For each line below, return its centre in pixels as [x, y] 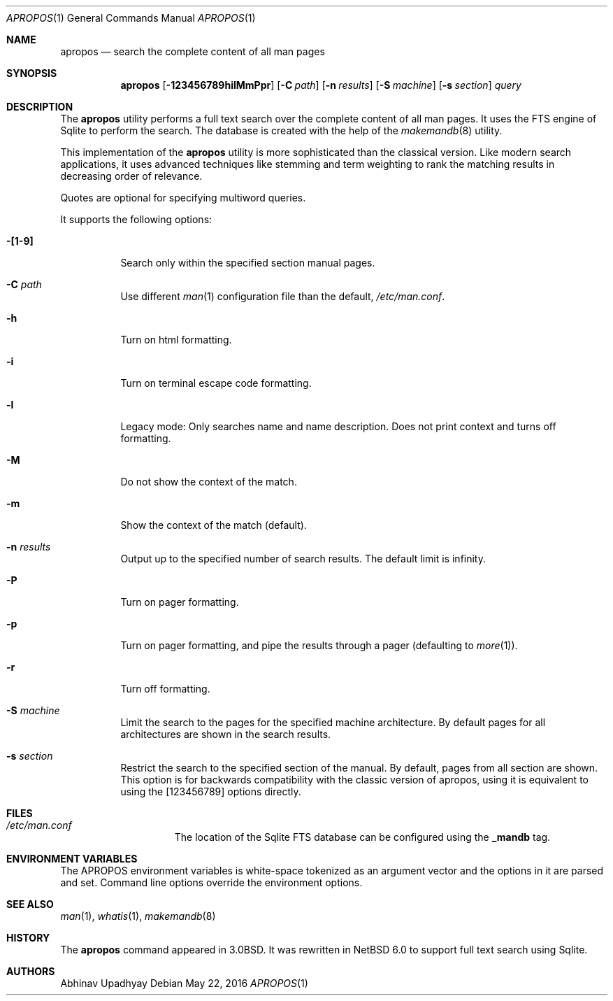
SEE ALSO [30, 904]
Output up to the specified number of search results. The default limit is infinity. [303, 559]
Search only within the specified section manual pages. [248, 263]
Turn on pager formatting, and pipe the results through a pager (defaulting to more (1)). [319, 645]
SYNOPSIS [32, 73]
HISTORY [28, 938]
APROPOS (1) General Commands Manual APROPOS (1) [131, 18]
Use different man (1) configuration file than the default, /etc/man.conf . [283, 296]
